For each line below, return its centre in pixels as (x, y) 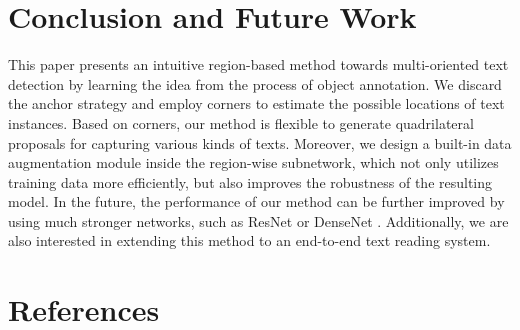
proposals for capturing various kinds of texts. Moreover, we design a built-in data (260, 142)
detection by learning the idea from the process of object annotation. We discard (255, 83)
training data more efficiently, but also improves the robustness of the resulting (250, 181)
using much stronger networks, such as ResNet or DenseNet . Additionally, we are (258, 220)
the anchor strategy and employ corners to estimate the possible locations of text (256, 103)
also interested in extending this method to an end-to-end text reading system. (249, 240)
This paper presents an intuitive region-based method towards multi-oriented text (258, 64)
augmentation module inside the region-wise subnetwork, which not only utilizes (253, 162)
